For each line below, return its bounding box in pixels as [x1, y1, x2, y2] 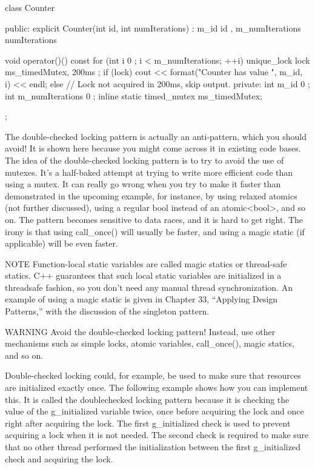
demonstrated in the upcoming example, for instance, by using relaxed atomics [5, 189, 297, 202]
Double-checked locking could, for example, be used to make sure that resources [5, 369, 301, 382]
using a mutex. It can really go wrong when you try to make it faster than [5, 178, 281, 190]
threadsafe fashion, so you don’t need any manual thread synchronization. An [5, 281, 293, 293]
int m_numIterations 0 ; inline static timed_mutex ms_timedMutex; [5, 89, 262, 102]
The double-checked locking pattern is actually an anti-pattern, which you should [5, 130, 307, 142]
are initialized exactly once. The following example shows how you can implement [5, 381, 308, 394]
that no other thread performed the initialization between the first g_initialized [5, 441, 300, 453]
